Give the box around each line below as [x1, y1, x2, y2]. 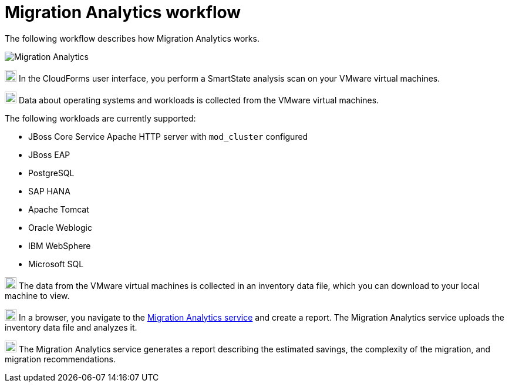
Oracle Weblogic [28, 222, 92, 233]
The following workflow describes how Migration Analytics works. [5, 33, 259, 43]
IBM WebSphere [28, 240, 91, 251]
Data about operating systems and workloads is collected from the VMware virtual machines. [18, 95, 379, 105]
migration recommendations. [5, 354, 116, 364]
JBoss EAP [28, 149, 70, 160]
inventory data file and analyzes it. [5, 322, 137, 332]
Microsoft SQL [28, 258, 84, 269]
